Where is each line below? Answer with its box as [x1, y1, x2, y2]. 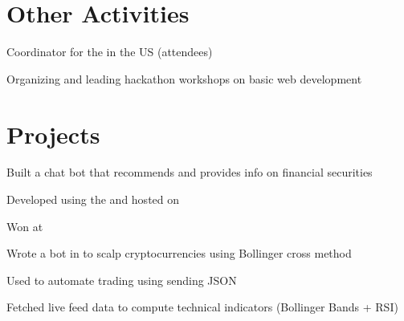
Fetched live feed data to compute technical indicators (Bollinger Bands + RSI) [6, 299, 398, 315]
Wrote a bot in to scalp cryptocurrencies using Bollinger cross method [6, 245, 352, 262]
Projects [6, 117, 100, 150]
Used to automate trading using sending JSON [6, 271, 237, 288]
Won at [6, 217, 43, 234]
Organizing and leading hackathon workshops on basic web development [6, 70, 362, 87]
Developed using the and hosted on [6, 191, 180, 208]
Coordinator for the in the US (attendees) [6, 43, 213, 60]
